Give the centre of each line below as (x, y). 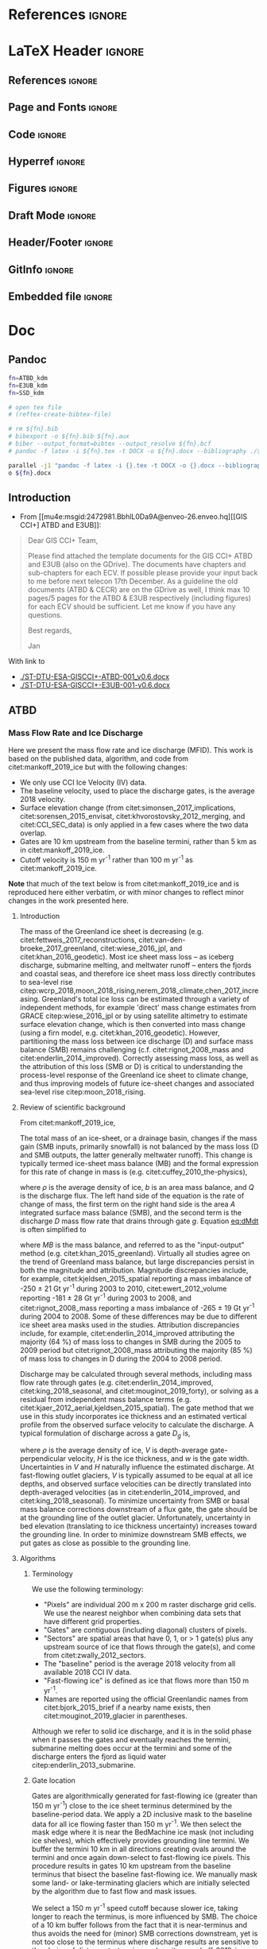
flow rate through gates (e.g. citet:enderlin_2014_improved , (116, 1382)
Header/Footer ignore (61, 243)
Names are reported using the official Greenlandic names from (146, 1699)
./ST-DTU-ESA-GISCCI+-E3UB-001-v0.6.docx (95, 685)
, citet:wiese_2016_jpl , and (139, 948)
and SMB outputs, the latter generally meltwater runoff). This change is (136, 1155)
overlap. (33, 833)
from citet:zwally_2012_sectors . (95, 1656)
